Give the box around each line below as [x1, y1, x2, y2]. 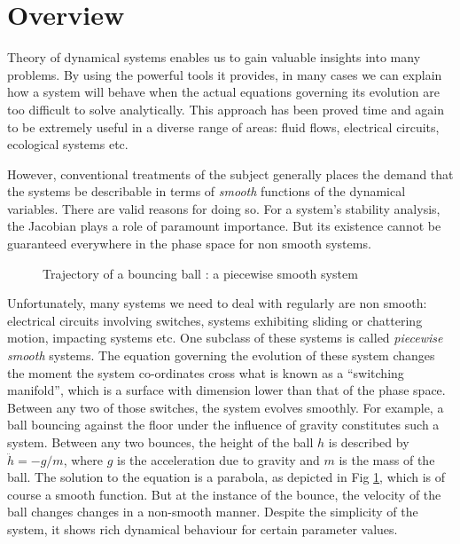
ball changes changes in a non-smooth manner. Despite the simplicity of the [7, 502, 418, 521]
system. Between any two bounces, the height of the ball [7, 433, 314, 451]
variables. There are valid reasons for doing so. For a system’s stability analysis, [7, 199, 441, 217]
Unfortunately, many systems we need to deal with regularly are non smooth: [7, 294, 427, 312]
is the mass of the [339, 450, 435, 469]
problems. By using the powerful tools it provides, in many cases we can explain [7, 65, 442, 83]
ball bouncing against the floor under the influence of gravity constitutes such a [7, 415, 440, 434]
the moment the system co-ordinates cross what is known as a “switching [7, 363, 404, 382]
